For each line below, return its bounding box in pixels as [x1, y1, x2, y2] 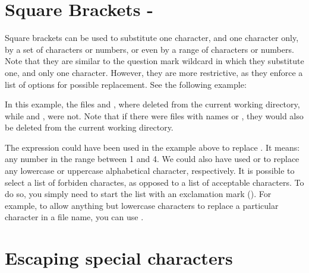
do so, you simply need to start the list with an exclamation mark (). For [5, 188, 272, 200]
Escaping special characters [5, 246, 233, 270]
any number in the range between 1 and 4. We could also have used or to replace [5, 153, 299, 165]
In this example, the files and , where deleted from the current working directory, [5, 98, 300, 110]
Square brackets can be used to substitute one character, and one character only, [5, 31, 299, 44]
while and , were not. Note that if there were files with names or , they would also [5, 109, 304, 122]
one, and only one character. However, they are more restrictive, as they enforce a [5, 66, 303, 78]
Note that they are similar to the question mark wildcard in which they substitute [5, 55, 304, 67]
